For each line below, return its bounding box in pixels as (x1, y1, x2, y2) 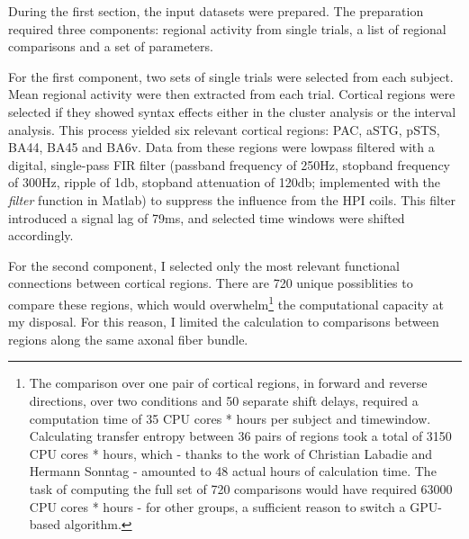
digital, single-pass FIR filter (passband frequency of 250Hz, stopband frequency (8, 155, 451, 174)
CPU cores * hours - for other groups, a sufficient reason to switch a (29, 497, 406, 516)
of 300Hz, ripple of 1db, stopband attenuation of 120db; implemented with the (8, 173, 441, 192)
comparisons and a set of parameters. (8, 37, 213, 56)
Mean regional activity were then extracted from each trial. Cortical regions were (8, 85, 455, 103)
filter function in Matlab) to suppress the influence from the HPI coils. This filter (8, 190, 456, 209)
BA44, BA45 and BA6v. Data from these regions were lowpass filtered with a (8, 138, 435, 157)
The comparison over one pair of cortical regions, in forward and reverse (29, 373, 428, 392)
